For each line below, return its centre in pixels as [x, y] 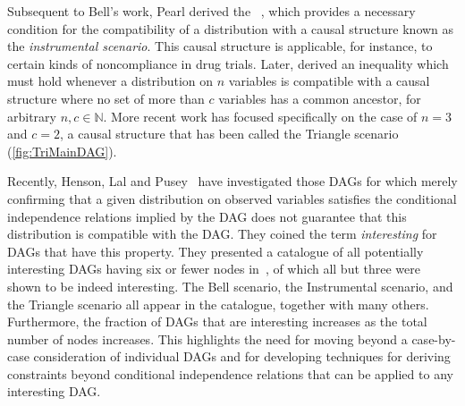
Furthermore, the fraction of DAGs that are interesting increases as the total [217, 321]
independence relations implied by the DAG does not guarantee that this [207, 216]
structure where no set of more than [106, 98]
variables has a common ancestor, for [320, 98]
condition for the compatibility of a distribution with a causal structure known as [231, 28]
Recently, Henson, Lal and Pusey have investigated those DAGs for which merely [232, 181]
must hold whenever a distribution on [110, 81]
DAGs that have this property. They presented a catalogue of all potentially [216, 251]
